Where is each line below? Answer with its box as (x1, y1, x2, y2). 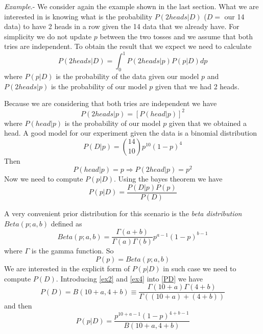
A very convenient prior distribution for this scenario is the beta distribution (4, 208, 242, 219)
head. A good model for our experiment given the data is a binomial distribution (4, 127, 257, 138)
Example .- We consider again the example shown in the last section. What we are (4, 1, 259, 11)
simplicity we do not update (4, 31, 92, 41)
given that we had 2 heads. (155, 81, 240, 91)
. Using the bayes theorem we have (114, 173, 223, 184)
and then (4, 300, 32, 311)
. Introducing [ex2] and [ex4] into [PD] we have (56, 273, 203, 284)
